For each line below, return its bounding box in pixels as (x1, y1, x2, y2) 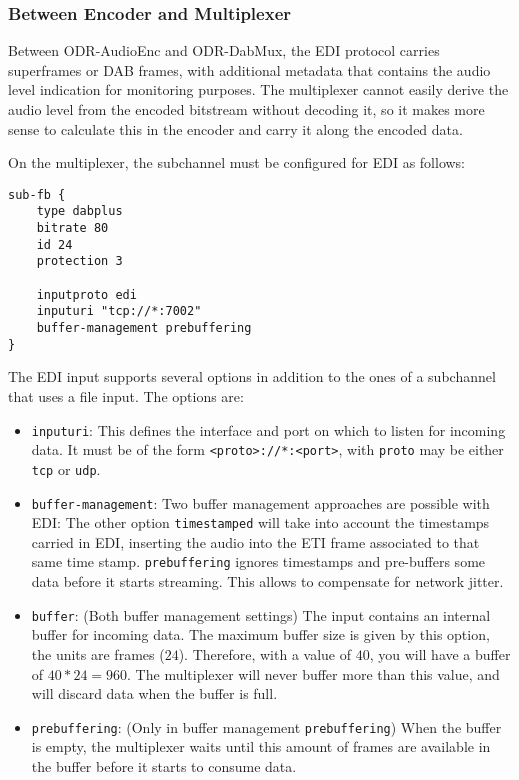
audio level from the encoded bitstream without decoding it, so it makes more (8, 99, 485, 119)
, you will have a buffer (369, 643, 511, 664)
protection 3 (36, 254, 123, 269)
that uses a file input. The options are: (8, 385, 244, 406)
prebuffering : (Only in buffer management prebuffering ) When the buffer (31, 716, 502, 737)
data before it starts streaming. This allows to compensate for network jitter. (31, 571, 504, 592)
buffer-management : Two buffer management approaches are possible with (31, 492, 490, 513)
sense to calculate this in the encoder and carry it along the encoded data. (8, 118, 463, 139)
